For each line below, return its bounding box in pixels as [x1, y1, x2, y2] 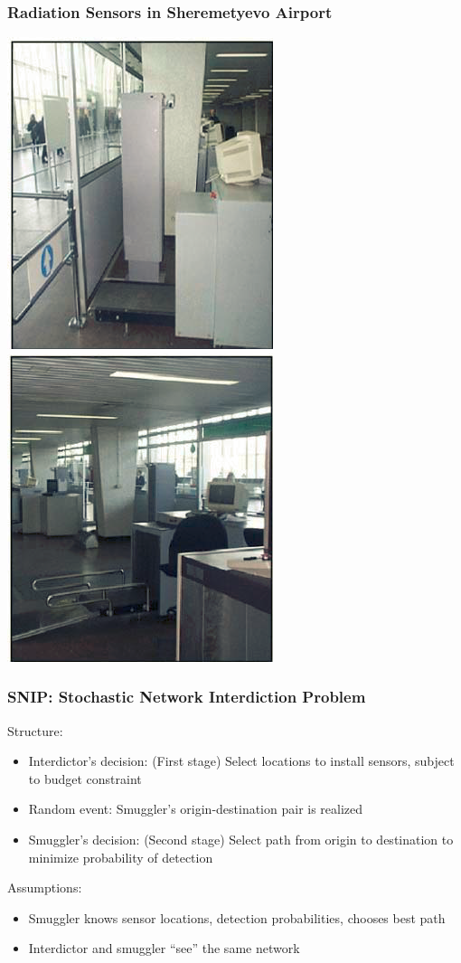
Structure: [7, 721, 63, 740]
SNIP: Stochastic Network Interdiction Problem [7, 685, 366, 708]
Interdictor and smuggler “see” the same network [28, 939, 300, 958]
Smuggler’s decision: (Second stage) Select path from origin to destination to [28, 830, 454, 848]
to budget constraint [28, 769, 142, 788]
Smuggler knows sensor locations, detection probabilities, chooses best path [28, 908, 446, 927]
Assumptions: [7, 878, 82, 897]
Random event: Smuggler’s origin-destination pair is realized [28, 799, 363, 818]
